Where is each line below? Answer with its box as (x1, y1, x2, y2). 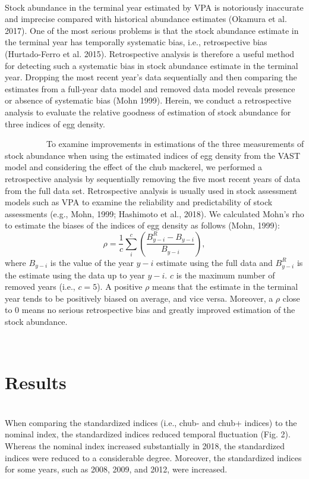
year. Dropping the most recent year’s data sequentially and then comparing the (5, 71, 297, 83)
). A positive (97, 280, 143, 293)
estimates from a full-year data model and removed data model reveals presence (5, 82, 295, 95)
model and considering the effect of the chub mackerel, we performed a (5, 161, 263, 173)
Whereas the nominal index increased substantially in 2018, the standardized (5, 440, 285, 452)
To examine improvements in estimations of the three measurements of (46, 137, 304, 150)
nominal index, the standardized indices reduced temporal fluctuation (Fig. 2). (5, 428, 291, 440)
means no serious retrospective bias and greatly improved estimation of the (21, 303, 295, 316)
